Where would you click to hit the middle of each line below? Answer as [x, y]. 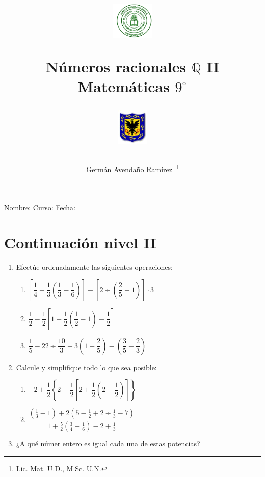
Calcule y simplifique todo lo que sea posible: [86, 367]
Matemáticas [124, 86]
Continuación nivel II [80, 243]
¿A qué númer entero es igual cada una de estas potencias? [108, 444]
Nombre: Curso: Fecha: [40, 207]
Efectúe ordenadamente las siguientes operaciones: [94, 267]
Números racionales [116, 66]
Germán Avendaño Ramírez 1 [132, 168]
